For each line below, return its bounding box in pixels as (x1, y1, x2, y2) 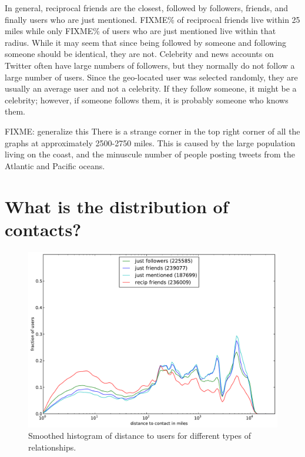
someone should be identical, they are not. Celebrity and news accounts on (5, 48, 274, 60)
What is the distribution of (5, 194, 229, 218)
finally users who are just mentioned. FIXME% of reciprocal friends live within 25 (5, 13, 300, 25)
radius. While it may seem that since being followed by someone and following (5, 36, 287, 48)
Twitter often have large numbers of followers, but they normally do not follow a (5, 59, 295, 71)
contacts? (5, 217, 82, 241)
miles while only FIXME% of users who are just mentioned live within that (5, 25, 276, 37)
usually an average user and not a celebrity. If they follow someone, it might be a (5, 82, 297, 95)
